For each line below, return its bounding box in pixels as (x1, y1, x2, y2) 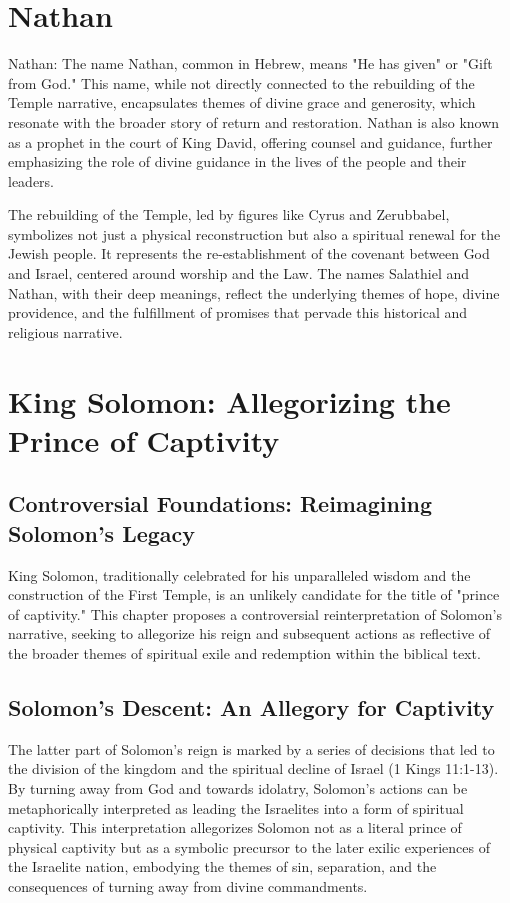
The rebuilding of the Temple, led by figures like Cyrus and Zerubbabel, (8, 204, 450, 225)
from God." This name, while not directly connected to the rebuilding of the (8, 72, 475, 93)
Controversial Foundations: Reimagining (8, 488, 433, 519)
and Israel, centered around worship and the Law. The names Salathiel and (8, 263, 470, 284)
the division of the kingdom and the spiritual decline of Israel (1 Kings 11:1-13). (8, 758, 499, 779)
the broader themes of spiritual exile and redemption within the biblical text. (8, 642, 481, 663)
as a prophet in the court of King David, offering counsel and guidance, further (8, 131, 493, 152)
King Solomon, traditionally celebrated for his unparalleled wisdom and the (8, 564, 471, 585)
